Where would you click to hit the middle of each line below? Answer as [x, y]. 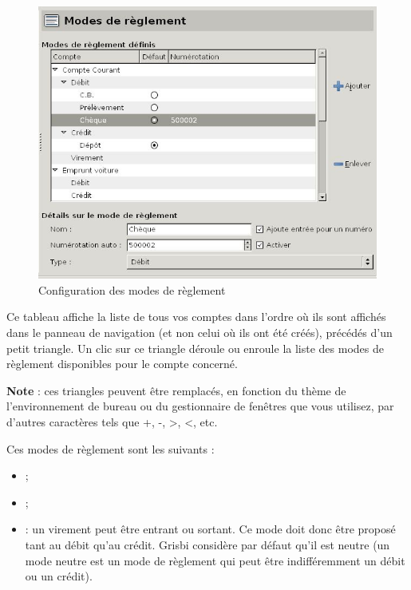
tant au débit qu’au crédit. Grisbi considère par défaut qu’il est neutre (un [207, 544]
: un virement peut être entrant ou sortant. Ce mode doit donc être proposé [210, 529]
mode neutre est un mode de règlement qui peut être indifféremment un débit [215, 560]
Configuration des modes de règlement [132, 289]
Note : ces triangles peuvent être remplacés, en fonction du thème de [176, 390]
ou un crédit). [59, 576]
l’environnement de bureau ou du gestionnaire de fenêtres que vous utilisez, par [200, 406]
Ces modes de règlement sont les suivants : [111, 448]
